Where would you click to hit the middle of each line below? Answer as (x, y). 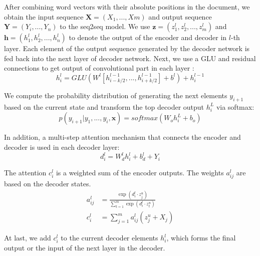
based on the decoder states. (48, 183)
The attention (25, 172)
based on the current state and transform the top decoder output (104, 106)
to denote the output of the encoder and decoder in (148, 37)
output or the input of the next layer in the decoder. (85, 248)
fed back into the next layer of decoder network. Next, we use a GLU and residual (130, 58)
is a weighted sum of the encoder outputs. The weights (140, 172)
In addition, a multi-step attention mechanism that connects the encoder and (122, 137)
